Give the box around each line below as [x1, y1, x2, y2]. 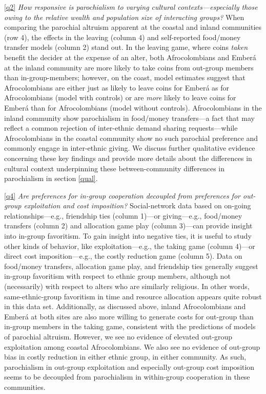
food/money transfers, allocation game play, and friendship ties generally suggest [4, 260, 258, 271]
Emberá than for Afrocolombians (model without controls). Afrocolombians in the [4, 102, 262, 113]
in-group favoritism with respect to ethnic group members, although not [4, 271, 231, 281]
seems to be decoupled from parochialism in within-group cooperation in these [4, 371, 250, 382]
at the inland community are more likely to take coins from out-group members [4, 62, 254, 73]
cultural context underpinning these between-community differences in [4, 163, 224, 173]
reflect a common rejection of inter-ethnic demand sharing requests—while [4, 122, 238, 133]
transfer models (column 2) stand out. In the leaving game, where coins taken [4, 42, 248, 52]
